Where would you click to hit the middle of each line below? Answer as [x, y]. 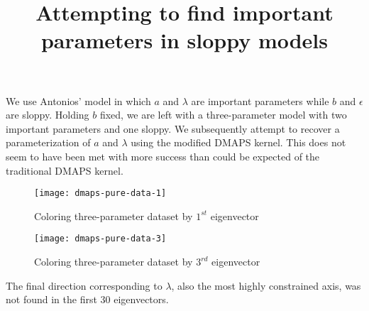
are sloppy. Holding [48, 115]
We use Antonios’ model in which [78, 100]
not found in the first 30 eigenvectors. [87, 299]
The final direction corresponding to [84, 285]
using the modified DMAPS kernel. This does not [238, 142]
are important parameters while [260, 100]
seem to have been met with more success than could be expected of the [163, 156]
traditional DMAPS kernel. [65, 170]
